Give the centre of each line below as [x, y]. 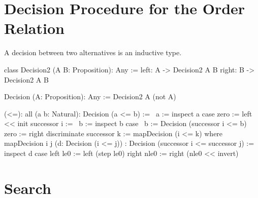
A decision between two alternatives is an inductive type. [93, 52]
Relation [34, 28]
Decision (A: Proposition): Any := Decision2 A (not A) [90, 96]
